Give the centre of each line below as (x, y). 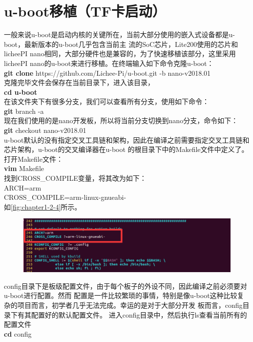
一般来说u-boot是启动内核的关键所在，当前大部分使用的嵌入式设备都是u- (119, 34)
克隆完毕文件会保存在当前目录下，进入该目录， (79, 82)
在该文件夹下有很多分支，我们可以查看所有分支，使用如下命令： (106, 101)
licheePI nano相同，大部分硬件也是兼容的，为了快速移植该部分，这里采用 (120, 53)
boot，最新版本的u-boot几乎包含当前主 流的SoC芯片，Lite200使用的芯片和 (121, 44)
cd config (18, 333)
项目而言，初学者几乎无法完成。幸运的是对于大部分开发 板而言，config (130, 305)
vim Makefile (24, 168)
